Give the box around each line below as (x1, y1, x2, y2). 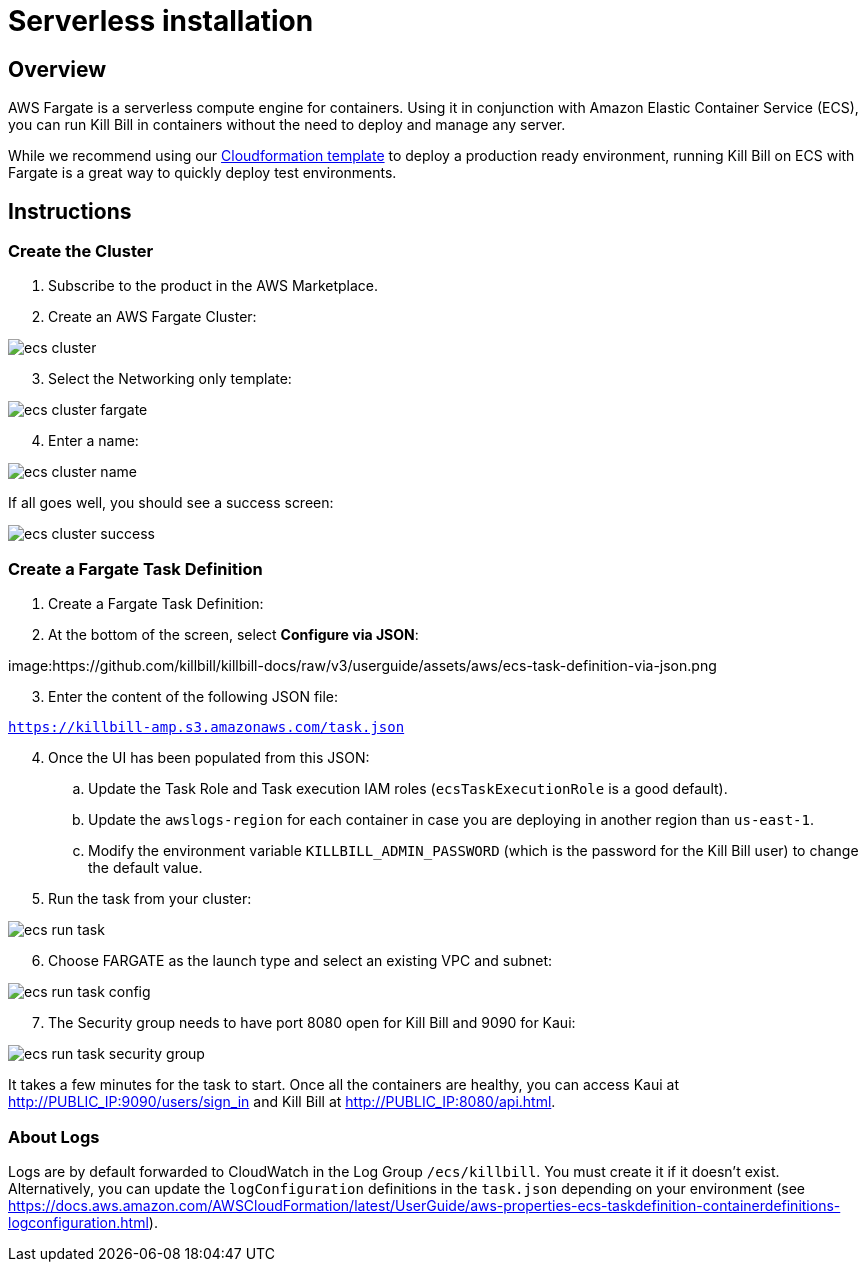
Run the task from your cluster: (48, 890, 252, 908)
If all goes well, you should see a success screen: (8, 494, 334, 512)
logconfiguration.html (8, 1213, 149, 1231)
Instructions (8, 198, 132, 224)
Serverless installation (8, 4, 314, 38)
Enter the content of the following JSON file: (48, 688, 339, 706)
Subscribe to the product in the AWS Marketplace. (48, 277, 379, 295)
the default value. (88, 859, 203, 877)
